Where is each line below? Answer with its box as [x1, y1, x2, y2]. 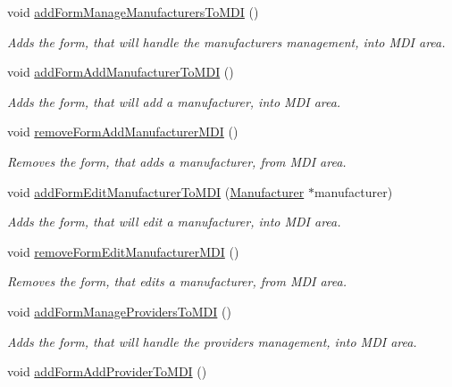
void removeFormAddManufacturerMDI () [7, 122, 239, 141]
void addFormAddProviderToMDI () [7, 362, 207, 381]
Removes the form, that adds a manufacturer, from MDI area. [7, 152, 347, 170]
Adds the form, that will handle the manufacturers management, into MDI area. [7, 32, 446, 51]
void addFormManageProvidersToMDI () [7, 301, 231, 320]
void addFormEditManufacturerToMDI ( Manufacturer [7, 182, 305, 201]
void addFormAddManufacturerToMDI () [7, 62, 234, 81]
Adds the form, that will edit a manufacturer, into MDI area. [7, 212, 341, 231]
